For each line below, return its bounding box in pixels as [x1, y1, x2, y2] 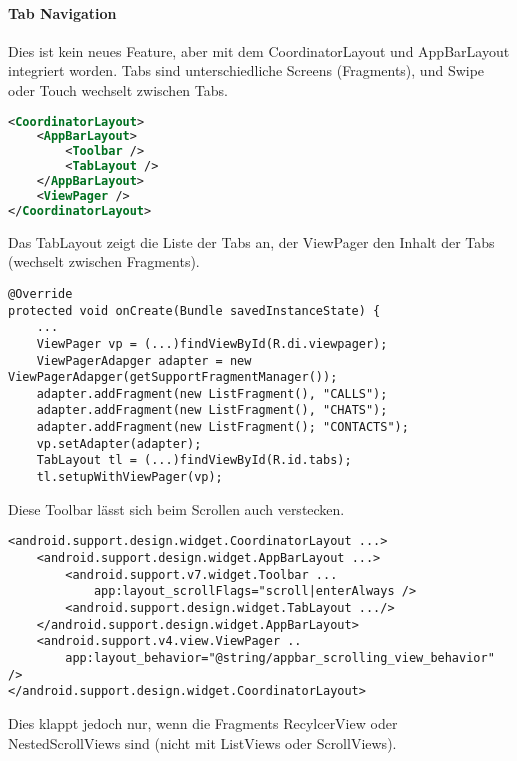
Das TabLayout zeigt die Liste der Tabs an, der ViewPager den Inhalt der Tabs [8, 231, 495, 252]
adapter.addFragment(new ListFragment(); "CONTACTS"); [36, 420, 409, 435]
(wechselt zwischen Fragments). [8, 251, 200, 272]
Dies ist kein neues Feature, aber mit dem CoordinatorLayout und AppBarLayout [8, 40, 510, 61]
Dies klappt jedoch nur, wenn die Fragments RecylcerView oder [8, 712, 398, 733]
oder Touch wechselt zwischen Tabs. [8, 79, 228, 100]
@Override [8, 286, 73, 301]
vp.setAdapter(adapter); [36, 436, 202, 451]
